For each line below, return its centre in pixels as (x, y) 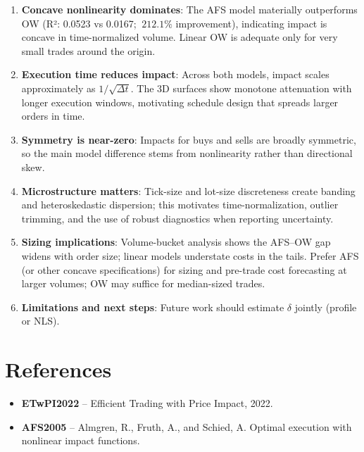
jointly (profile (326, 307)
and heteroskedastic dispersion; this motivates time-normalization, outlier (180, 205)
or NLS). (40, 321)
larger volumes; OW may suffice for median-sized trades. (143, 283)
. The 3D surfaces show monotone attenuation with (241, 88)
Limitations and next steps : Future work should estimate (153, 307)
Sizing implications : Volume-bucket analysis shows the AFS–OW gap (176, 242)
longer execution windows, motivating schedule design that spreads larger (180, 102)
